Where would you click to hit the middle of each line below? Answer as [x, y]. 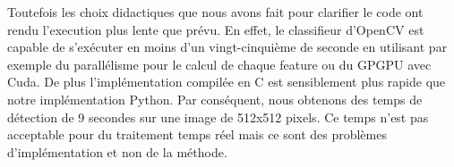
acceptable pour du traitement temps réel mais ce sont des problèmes [197, 134]
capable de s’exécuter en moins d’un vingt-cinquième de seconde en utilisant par [227, 47]
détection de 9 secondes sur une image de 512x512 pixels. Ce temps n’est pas [218, 117]
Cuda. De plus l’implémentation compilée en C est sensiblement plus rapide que [227, 82]
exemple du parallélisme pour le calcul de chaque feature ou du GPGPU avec [219, 64]
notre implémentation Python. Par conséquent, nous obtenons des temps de [215, 99]
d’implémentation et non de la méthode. [117, 151]
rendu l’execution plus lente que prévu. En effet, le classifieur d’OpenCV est [216, 29]
